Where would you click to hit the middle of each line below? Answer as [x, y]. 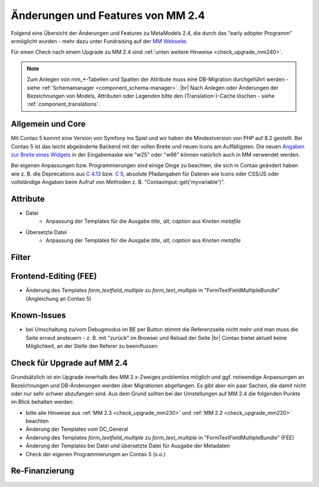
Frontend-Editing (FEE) [54, 276]
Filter [21, 257]
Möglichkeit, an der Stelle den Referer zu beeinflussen [92, 346]
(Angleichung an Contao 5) [58, 298]
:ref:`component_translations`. [64, 104]
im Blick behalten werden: [42, 402]
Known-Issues [38, 315]
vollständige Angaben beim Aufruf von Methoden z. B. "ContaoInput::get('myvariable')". [118, 182]
